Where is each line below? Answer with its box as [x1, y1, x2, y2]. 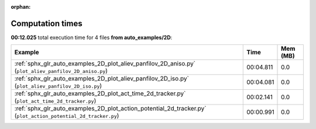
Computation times [11, 18, 83, 29]
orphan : [11, 4, 31, 10]
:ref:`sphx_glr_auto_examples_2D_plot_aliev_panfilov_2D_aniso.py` [14, 60, 196, 68]
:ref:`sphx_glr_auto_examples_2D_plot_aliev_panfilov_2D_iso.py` [14, 75, 190, 83]
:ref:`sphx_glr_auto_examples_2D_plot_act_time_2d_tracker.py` [14, 89, 186, 97]
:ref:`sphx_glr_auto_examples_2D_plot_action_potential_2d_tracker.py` [14, 104, 207, 113]
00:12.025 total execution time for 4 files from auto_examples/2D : [11, 34, 173, 41]
